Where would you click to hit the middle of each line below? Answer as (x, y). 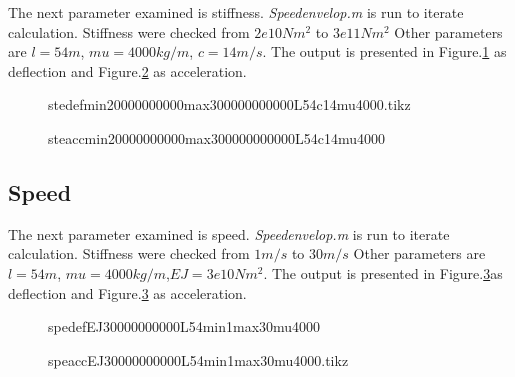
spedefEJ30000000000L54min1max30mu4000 (184, 326)
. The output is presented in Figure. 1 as (384, 51)
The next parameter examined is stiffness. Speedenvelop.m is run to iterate (236, 12)
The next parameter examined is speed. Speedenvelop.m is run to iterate (229, 233)
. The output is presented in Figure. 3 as (383, 272)
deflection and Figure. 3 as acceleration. (127, 292)
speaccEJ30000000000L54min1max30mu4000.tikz (198, 359)
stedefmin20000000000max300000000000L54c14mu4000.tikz (229, 104)
